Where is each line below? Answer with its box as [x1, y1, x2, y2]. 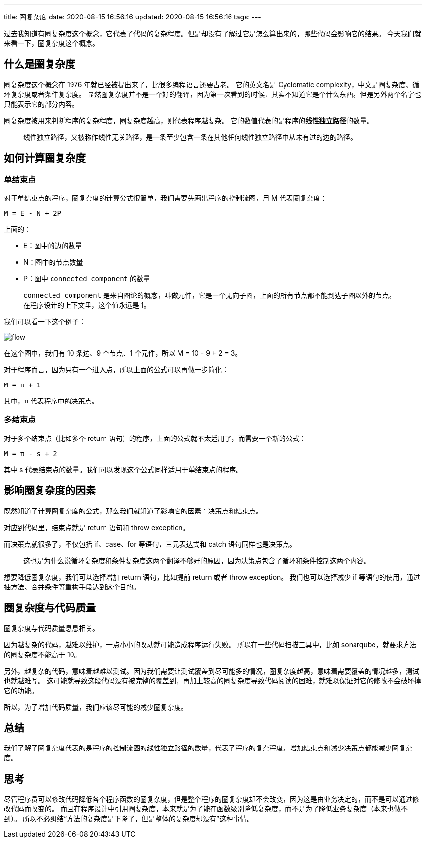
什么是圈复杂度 [4, 58, 75, 71]
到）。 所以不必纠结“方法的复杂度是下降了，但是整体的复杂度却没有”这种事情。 [4, 814, 254, 823]
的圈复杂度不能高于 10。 [4, 650, 81, 659]
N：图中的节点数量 [23, 258, 83, 267]
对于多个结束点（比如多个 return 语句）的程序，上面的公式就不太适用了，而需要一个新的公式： [4, 434, 306, 442]
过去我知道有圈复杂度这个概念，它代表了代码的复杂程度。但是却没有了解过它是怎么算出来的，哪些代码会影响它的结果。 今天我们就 [4, 29, 421, 37]
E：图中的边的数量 [23, 241, 82, 250]
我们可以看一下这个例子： [4, 317, 86, 326]
